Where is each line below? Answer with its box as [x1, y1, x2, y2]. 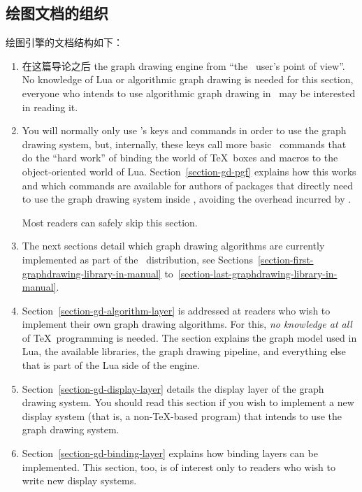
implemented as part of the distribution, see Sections [22, 252, 253, 266]
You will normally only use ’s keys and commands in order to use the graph [22, 123, 347, 138]
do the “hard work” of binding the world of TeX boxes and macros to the [22, 150, 338, 165]
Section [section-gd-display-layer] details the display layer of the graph [22, 381, 324, 396]
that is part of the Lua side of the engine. [22, 358, 200, 372]
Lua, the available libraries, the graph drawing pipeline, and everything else [22, 344, 346, 359]
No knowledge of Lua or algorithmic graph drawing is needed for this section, [22, 72, 354, 87]
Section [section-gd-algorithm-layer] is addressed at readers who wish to [22, 303, 331, 317]
